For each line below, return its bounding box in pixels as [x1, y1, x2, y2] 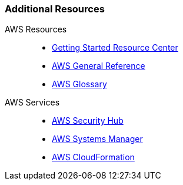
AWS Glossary [52, 79, 107, 90]
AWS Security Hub [52, 115, 124, 126]
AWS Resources [5, 24, 67, 35]
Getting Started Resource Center [52, 42, 178, 53]
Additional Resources [5, 3, 105, 15]
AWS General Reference [52, 61, 145, 71]
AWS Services [5, 97, 60, 108]
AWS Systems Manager [52, 134, 143, 144]
